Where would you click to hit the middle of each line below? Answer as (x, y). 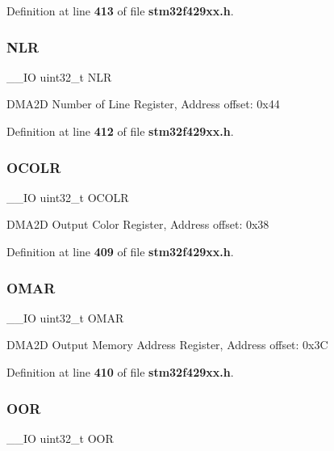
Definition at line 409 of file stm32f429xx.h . (120, 251)
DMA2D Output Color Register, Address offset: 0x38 (138, 224)
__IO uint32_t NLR (59, 76)
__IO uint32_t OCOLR (68, 197)
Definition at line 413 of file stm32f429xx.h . (120, 11)
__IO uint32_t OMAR (65, 317)
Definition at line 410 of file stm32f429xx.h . (120, 372)
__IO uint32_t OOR (60, 438)
